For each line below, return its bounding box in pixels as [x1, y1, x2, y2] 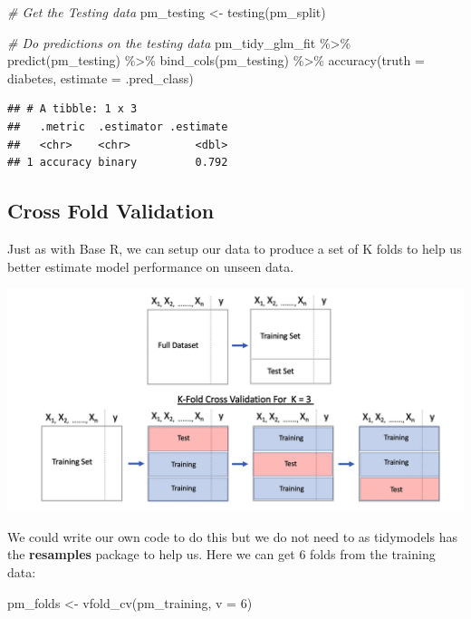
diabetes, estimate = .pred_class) [7, 68, 194, 87]
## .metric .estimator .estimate [7, 120, 228, 133]
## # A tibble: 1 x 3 [7, 102, 138, 116]
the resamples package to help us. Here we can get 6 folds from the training [7, 545, 436, 564]
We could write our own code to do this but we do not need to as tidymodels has [7, 527, 457, 546]
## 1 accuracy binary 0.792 [7, 156, 228, 169]
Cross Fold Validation [7, 197, 215, 225]
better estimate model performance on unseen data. [7, 256, 294, 276]
